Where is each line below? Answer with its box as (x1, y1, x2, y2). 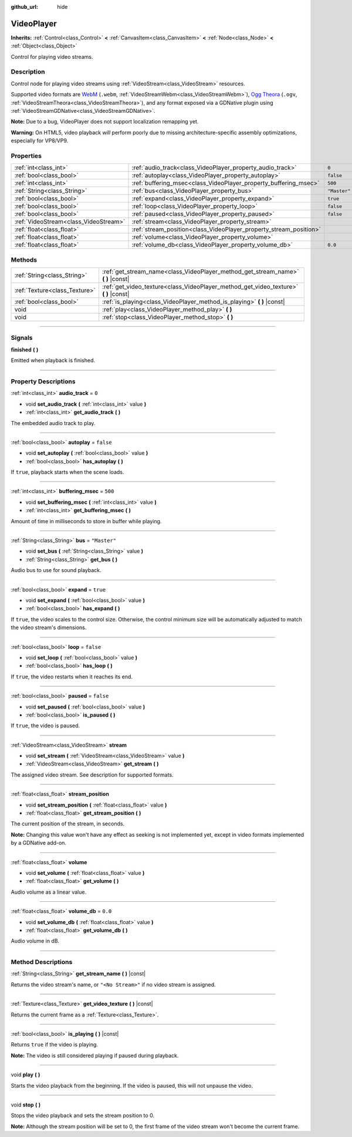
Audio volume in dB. (11, 938, 60, 945)
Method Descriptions (11, 958, 73, 967)
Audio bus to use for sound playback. (11, 567, 102, 574)
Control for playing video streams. (11, 53, 93, 60)
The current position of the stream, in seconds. (11, 820, 125, 827)
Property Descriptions (11, 377, 76, 385)
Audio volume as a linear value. (11, 888, 87, 895)
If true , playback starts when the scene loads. (11, 469, 124, 476)
